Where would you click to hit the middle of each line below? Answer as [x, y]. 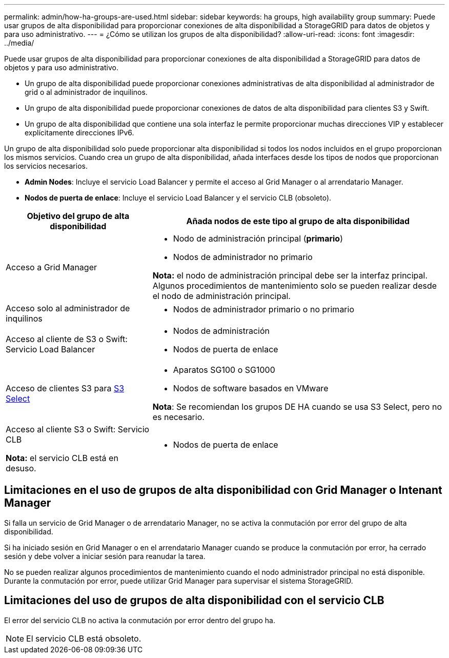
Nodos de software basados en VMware [251, 388]
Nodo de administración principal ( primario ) [258, 238]
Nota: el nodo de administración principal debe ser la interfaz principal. [290, 275]
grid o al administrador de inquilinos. [86, 92]
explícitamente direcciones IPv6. [79, 133]
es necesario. [178, 417]
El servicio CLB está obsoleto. [84, 638]
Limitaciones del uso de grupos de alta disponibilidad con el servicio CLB [194, 601]
